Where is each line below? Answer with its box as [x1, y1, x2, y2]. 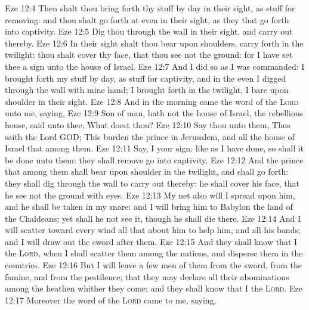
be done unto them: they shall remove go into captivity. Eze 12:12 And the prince [5, 153, 304, 166]
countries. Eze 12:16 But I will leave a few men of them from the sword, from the [5, 259, 302, 271]
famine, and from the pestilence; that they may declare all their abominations [5, 270, 289, 283]
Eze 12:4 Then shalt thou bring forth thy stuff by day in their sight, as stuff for [5, 2, 295, 14]
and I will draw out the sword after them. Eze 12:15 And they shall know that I [5, 235, 298, 247]
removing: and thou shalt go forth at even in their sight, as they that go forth [5, 13, 289, 26]
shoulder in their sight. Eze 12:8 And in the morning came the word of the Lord [5, 95, 299, 107]
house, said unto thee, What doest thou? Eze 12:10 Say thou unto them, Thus [5, 118, 291, 131]
